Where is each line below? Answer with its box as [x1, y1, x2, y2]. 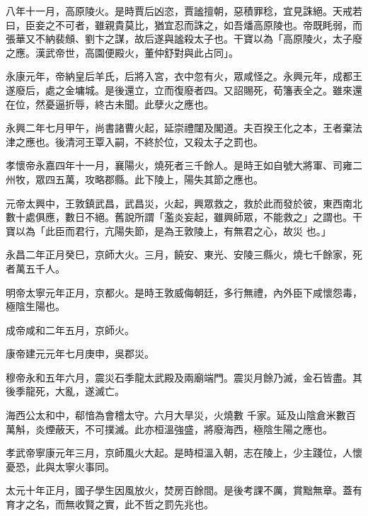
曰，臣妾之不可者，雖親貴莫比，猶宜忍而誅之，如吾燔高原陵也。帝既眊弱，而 [6, 17, 362, 32]
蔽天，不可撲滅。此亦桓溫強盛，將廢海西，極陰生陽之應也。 [54, 421, 333, 436]
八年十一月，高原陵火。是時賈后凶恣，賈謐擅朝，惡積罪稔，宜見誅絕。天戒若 [6, 4, 362, 18]
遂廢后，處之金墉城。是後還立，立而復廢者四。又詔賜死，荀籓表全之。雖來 [6, 82, 352, 97]
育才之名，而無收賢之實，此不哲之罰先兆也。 [6, 497, 214, 512]
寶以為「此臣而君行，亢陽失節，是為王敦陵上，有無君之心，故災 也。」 [6, 223, 331, 238]
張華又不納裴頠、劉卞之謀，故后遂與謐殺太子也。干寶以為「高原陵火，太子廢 [6, 31, 362, 46]
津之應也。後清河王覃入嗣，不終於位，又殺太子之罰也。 [6, 134, 263, 149]
